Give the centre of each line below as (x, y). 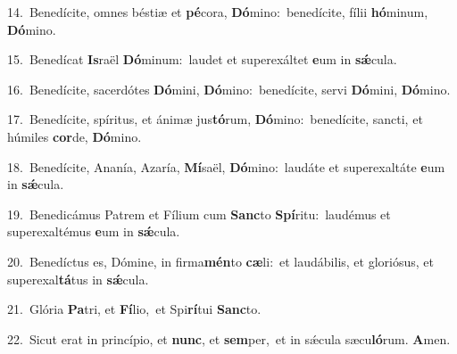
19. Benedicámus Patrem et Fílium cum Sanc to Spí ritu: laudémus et (199, 214)
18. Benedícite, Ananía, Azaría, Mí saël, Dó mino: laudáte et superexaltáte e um (226, 166)
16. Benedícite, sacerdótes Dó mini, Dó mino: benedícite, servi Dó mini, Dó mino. (229, 89)
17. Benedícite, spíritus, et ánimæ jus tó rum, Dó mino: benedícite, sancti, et (215, 119)
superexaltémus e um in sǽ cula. (94, 231)
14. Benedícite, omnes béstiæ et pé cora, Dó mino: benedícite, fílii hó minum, (218, 12)
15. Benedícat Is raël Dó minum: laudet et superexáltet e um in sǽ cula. (202, 59)
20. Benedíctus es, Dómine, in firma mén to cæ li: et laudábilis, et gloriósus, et (220, 261)
